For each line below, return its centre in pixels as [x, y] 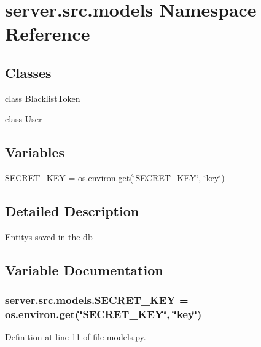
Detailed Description [72, 211]
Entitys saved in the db [49, 236]
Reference [48, 33]
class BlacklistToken [43, 98]
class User [24, 119]
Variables [35, 152]
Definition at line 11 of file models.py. [76, 337]
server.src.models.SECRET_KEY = [97, 300]
